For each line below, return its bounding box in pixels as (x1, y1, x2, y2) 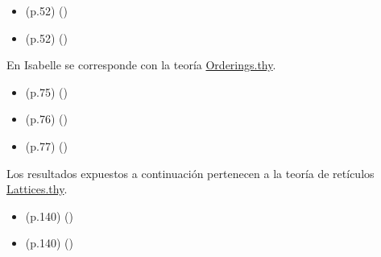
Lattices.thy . (6, 180, 68, 197)
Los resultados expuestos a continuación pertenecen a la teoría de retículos (6, 164, 375, 181)
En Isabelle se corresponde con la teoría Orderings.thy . (6, 56, 276, 73)
